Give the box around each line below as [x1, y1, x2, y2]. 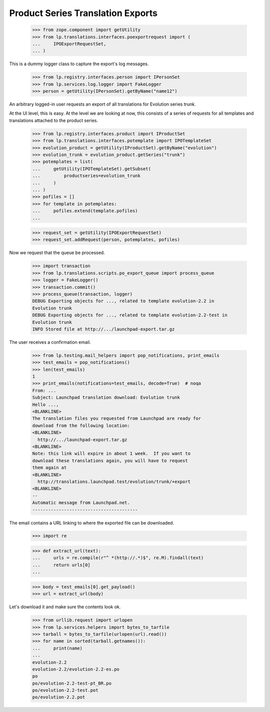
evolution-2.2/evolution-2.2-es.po [32, 666, 119, 672]
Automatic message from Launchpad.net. [32, 500, 130, 506]
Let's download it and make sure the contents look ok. [9, 604, 121, 610]
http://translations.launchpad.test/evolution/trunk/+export [37, 479, 191, 485]
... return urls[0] [32, 562, 91, 568]
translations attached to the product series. [9, 117, 98, 123]
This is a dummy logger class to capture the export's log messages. [9, 61, 149, 67]
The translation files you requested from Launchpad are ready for [32, 416, 201, 421]
